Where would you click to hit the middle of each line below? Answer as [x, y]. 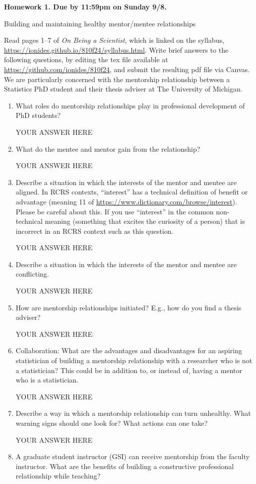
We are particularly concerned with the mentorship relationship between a [117, 79]
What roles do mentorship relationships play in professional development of [130, 105]
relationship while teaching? [58, 476]
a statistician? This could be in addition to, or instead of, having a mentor [129, 370]
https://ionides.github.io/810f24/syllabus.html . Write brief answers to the [116, 49]
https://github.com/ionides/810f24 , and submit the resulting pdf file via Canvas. [127, 69]
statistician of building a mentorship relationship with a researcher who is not [134, 360]
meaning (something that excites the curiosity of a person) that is [145, 221]
